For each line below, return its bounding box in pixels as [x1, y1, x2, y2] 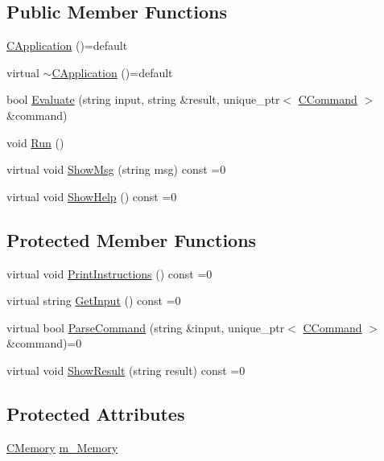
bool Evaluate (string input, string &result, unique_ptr [6, 91, 280, 108]
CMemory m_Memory [6, 438, 118, 455]
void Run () [6, 134, 64, 150]
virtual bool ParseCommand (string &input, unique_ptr [6, 319, 285, 335]
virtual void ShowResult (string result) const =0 [6, 361, 246, 378]
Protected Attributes [6, 401, 185, 426]
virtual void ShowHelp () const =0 [6, 187, 177, 204]
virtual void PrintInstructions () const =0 [6, 265, 213, 282]
